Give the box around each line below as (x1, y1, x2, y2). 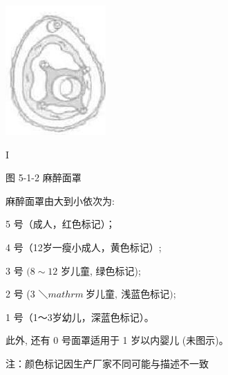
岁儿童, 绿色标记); (61, 263, 141, 277)
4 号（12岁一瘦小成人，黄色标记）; (6, 239, 162, 254)
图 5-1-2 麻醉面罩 (6, 170, 82, 185)
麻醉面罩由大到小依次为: (6, 193, 115, 208)
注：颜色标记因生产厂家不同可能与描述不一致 (6, 356, 209, 370)
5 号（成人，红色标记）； (6, 217, 115, 231)
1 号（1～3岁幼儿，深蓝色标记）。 (6, 309, 154, 324)
